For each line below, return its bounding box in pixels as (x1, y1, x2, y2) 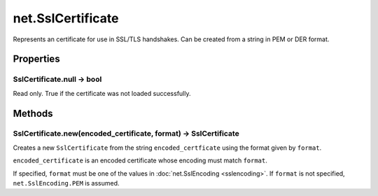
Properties (13, 53, 60, 65)
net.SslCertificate (13, 10, 119, 26)
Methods (13, 107, 53, 119)
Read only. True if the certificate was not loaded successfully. (13, 89, 191, 97)
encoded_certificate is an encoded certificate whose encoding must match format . (13, 156, 267, 164)
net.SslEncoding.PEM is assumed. (13, 179, 120, 188)
